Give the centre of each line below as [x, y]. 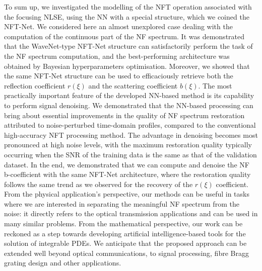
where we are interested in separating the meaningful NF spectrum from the [122, 203]
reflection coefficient [35, 85]
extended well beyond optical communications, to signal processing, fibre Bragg [126, 253]
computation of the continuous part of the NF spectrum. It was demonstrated [124, 36]
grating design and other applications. [63, 263]
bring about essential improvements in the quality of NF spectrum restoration [124, 115]
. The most [215, 85]
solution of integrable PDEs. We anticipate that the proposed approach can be [125, 243]
